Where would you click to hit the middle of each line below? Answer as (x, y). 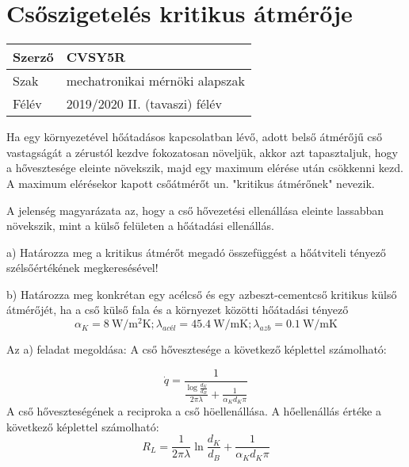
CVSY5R (96, 57)
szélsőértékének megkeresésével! (82, 268)
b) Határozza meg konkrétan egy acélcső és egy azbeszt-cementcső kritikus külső (202, 294)
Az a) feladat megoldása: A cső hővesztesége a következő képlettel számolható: (197, 349)
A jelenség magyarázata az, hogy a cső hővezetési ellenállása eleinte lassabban (195, 210)
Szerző (33, 57)
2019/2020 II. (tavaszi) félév (144, 104)
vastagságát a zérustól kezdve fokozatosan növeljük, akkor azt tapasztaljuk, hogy (202, 152)
